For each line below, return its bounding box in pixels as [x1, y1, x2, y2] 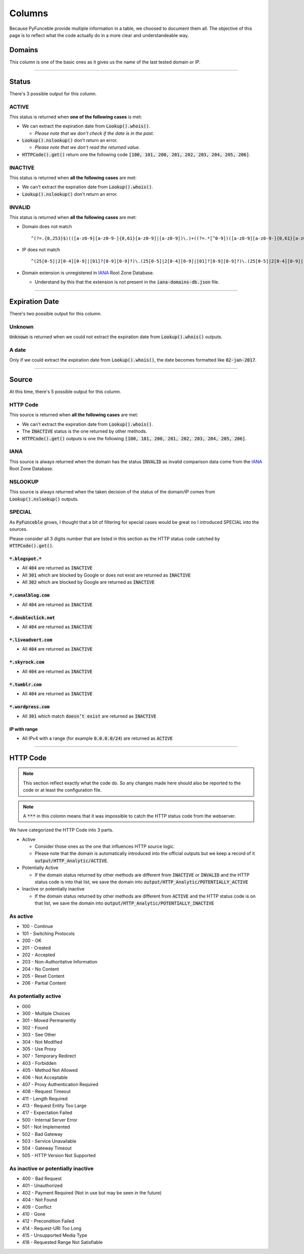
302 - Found [22, 1024, 48, 1030]
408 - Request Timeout [22, 1088, 71, 1095]
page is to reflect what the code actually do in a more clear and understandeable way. [9, 32, 189, 38]
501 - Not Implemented [22, 1124, 70, 1130]
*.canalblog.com [9, 592, 50, 598]
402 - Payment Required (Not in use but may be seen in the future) [22, 1190, 162, 1196]
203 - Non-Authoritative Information [22, 959, 98, 965]
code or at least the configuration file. [23, 787, 102, 793]
